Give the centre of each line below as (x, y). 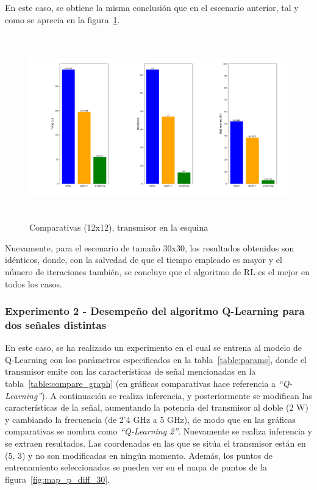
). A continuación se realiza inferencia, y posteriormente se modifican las (177, 395)
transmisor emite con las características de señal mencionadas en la (130, 371)
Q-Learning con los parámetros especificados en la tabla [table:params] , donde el (156, 359)
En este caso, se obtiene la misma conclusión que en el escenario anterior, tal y (152, 7)
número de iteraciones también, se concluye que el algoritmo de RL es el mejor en (158, 271)
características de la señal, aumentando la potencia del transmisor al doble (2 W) (157, 407)
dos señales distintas (56, 324)
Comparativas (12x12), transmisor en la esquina (119, 227)
